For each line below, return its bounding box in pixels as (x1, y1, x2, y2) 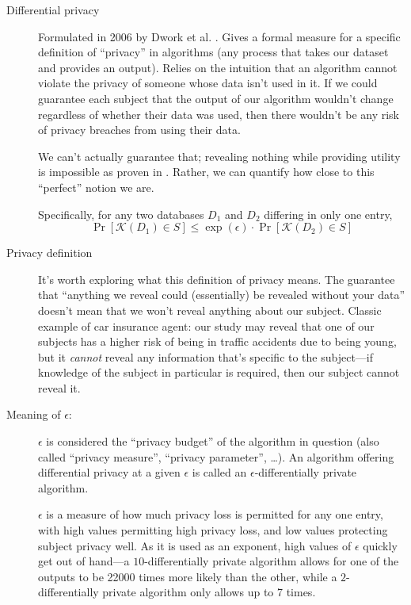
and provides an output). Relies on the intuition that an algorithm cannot (38, 59, 398, 75)
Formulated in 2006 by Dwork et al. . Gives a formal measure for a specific (38, 28, 401, 44)
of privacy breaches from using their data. (38, 121, 241, 138)
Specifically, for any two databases (38, 205, 204, 222)
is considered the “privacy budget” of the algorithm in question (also (46, 433, 379, 450)
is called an (192, 464, 247, 481)
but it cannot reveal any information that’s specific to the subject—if (38, 348, 374, 365)
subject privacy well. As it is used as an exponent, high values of (38, 537, 352, 553)
